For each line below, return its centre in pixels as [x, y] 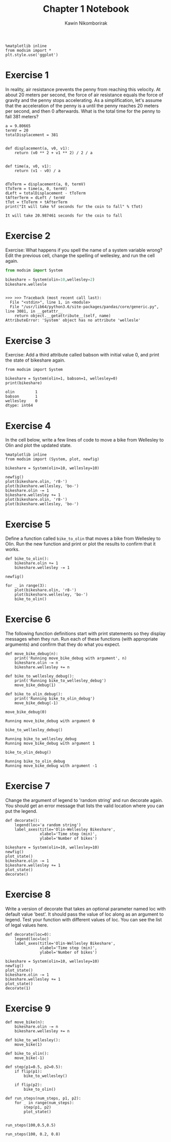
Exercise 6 [28, 619]
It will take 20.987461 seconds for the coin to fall [64, 216]
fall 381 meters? [22, 116]
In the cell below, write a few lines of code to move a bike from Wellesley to [84, 440]
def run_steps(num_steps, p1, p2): [43, 1098]
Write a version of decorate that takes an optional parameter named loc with [86, 909]
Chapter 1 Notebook [86, 9]
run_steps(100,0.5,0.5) [31, 1125]
